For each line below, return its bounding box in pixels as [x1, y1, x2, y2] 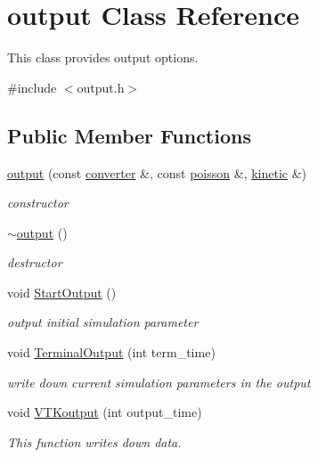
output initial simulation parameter [7, 313, 199, 331]
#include [7, 78, 57, 96]
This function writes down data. [7, 432, 182, 451]
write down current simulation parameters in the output [7, 372, 311, 391]
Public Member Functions [7, 121, 251, 149]
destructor [7, 253, 62, 272]
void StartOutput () [7, 282, 117, 301]
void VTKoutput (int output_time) [7, 403, 202, 421]
